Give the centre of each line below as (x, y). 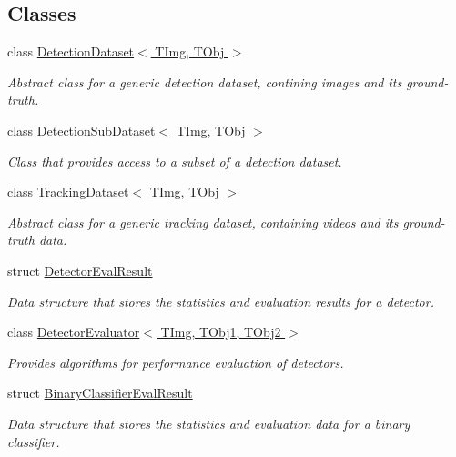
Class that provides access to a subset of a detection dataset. (175, 161)
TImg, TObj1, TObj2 (221, 332)
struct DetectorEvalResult (80, 270)
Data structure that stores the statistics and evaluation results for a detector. (221, 301)
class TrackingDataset (68, 192)
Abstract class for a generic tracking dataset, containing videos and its (203, 222)
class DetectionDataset (71, 51)
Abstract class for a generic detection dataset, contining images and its (205, 81)
